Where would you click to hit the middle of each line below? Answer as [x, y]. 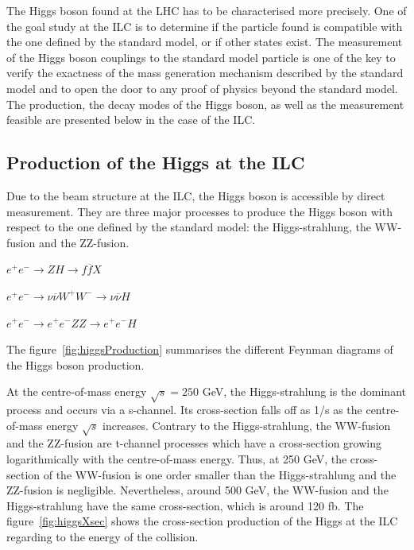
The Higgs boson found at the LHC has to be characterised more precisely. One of [207, 10]
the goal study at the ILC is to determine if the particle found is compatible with [205, 26]
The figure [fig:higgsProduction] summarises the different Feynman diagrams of [200, 349]
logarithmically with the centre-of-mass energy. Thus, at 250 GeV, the [177, 459]
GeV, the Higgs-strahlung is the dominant [304, 391]
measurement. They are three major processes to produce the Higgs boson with [199, 211]
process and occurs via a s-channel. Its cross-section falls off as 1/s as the [184, 410]
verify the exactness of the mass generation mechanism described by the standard [205, 73]
